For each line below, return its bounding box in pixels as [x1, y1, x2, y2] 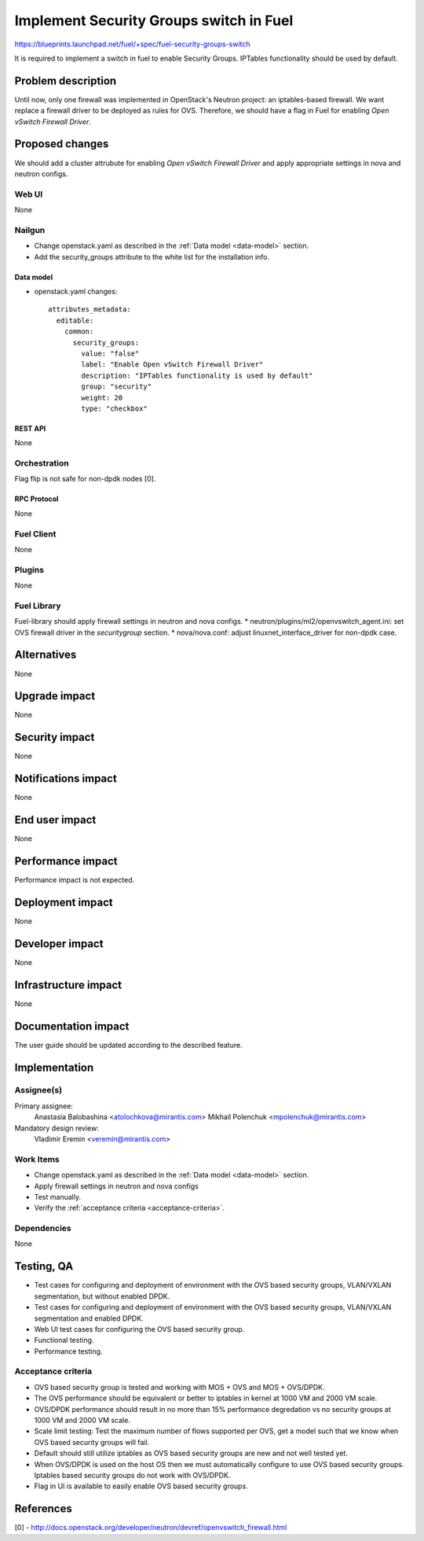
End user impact [14, 813, 97, 827]
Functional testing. [34, 1336, 94, 1345]
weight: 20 [81, 393, 123, 402]
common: [64, 327, 94, 336]
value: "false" [81, 348, 140, 358]
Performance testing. [34, 1346, 103, 1356]
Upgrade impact [14, 689, 96, 703]
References [14, 1502, 72, 1516]
